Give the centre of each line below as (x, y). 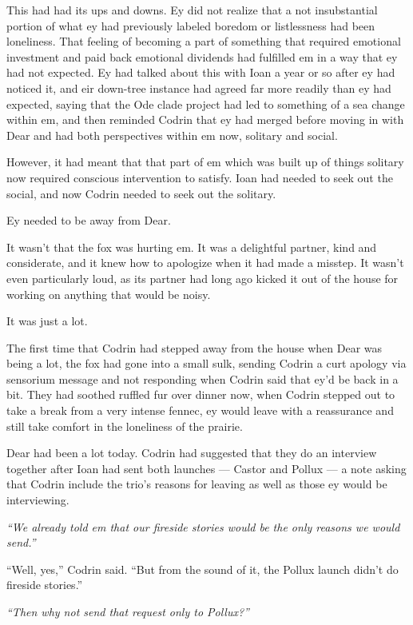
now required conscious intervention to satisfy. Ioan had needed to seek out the (200, 177)
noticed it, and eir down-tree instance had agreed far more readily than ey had (199, 88)
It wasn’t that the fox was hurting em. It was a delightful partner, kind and (192, 247)
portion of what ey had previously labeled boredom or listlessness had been (191, 25)
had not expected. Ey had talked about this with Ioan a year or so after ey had (201, 72)
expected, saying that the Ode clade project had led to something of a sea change (206, 104)
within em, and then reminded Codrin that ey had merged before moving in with (205, 119)
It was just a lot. (47, 321)
